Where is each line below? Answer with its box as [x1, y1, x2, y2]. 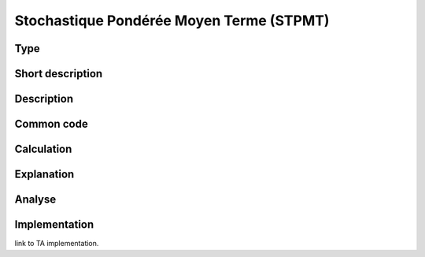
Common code [14, 117, 88, 131]
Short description [14, 67, 103, 80]
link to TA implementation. [14, 239, 99, 248]
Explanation [14, 168, 75, 181]
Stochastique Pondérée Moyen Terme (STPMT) [14, 12, 330, 29]
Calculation [14, 143, 72, 156]
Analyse [14, 193, 57, 207]
